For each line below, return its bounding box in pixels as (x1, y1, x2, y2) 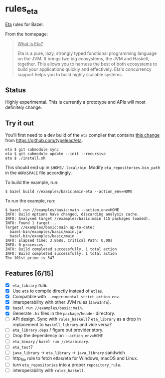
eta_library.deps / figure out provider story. (12, 327, 104, 333)
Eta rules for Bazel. (5, 21, 44, 27)
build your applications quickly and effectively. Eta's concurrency (17, 66, 152, 72)
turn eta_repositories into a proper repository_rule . (12, 362, 122, 368)
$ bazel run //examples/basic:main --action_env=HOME (5, 207, 120, 212)
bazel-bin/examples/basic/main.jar (9, 229, 84, 234)
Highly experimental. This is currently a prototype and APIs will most (5, 99, 146, 105)
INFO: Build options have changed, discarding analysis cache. (5, 212, 140, 217)
